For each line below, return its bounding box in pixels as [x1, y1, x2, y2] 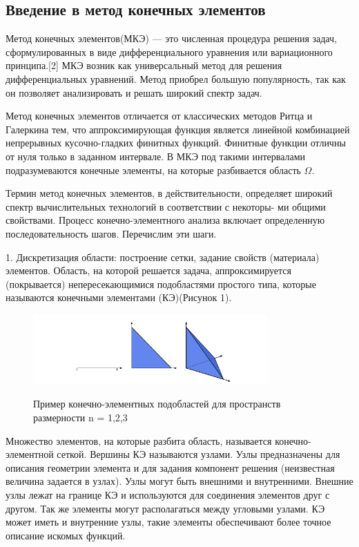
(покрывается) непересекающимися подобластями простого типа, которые [6, 276, 316, 291]
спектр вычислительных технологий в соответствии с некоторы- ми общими [6, 199, 326, 213]
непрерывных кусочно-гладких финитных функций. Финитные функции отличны [6, 135, 346, 150]
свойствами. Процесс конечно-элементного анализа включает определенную [6, 213, 325, 227]
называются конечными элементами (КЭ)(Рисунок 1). [6, 290, 232, 305]
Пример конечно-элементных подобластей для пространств [33, 396, 281, 411]
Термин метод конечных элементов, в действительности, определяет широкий [6, 186, 333, 200]
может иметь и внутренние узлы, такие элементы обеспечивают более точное [6, 515, 331, 529]
